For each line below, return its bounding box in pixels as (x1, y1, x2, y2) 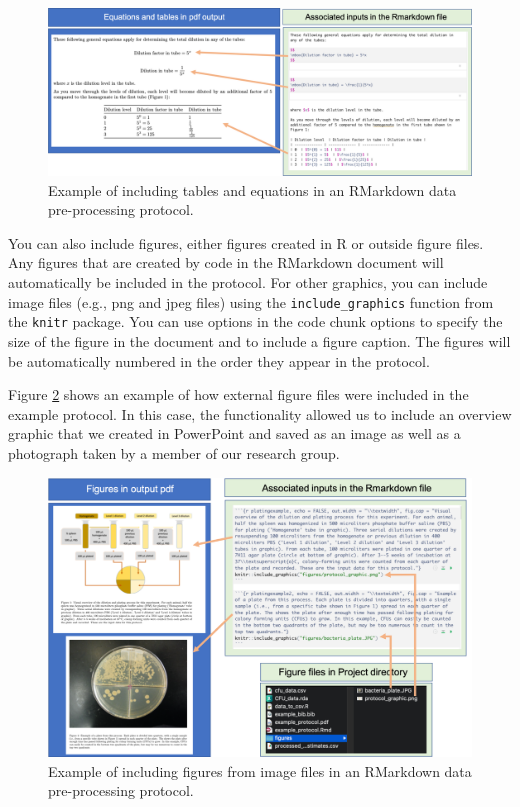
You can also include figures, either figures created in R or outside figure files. (8, 232, 484, 253)
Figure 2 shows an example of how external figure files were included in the (8, 384, 469, 405)
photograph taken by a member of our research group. (8, 442, 340, 463)
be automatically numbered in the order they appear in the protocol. (8, 350, 430, 371)
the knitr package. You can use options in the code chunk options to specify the (8, 311, 503, 332)
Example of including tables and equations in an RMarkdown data (48, 179, 457, 200)
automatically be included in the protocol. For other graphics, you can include (8, 272, 488, 293)
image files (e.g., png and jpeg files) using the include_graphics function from (8, 291, 494, 312)
